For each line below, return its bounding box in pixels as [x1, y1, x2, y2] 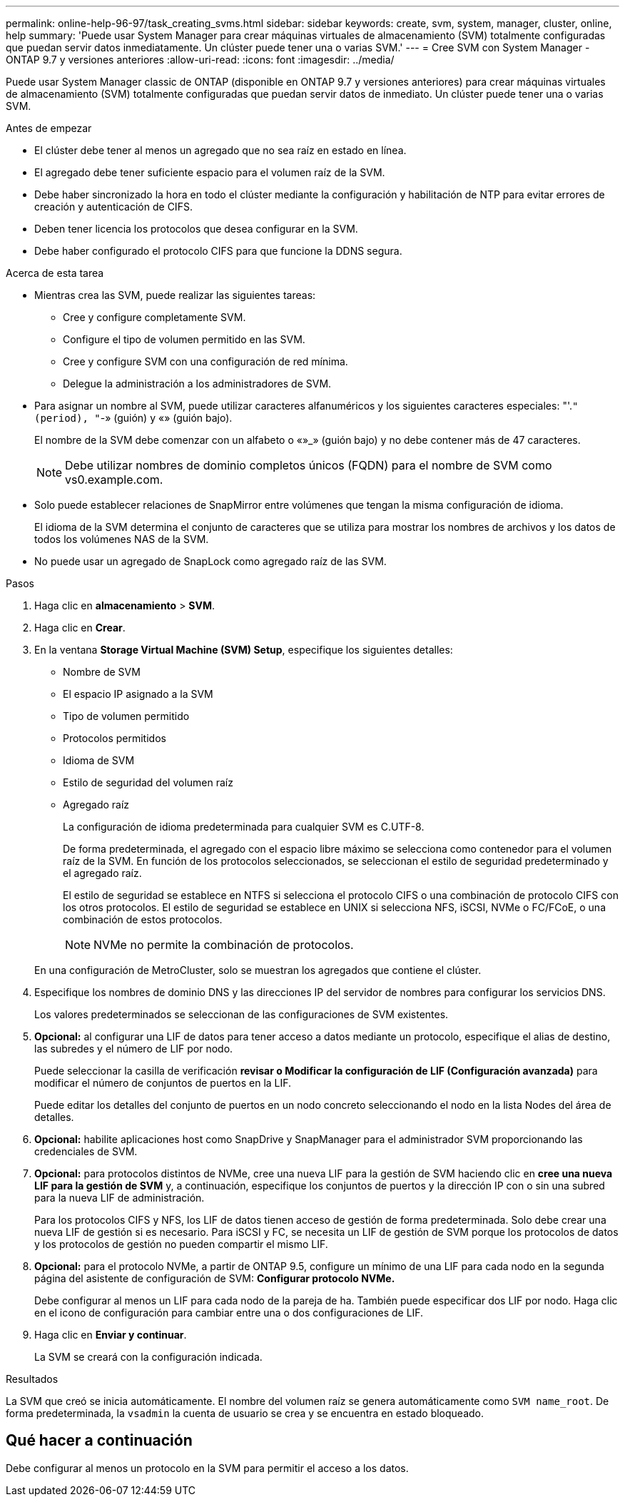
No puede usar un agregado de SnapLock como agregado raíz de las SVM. [34, 555, 387, 567]
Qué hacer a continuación [6, 1431, 193, 1450]
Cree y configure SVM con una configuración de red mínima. [63, 355, 348, 367]
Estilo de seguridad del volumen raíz [63, 776, 233, 788]
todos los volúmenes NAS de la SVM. [34, 533, 209, 545]
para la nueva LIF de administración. [34, 1192, 205, 1204]
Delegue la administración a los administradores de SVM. [63, 377, 332, 390]
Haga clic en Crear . [34, 621, 126, 634]
